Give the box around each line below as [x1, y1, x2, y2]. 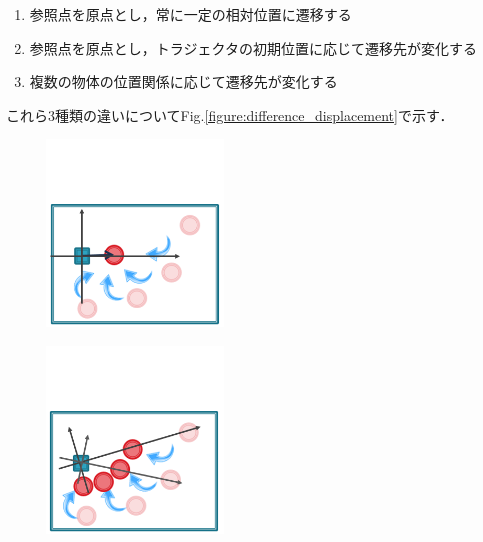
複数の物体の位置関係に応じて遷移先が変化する [29, 71, 338, 92]
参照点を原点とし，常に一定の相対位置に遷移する [29, 4, 352, 24]
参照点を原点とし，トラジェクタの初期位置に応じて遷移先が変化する [29, 37, 477, 58]
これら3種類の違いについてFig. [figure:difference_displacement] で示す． [6, 104, 454, 125]
